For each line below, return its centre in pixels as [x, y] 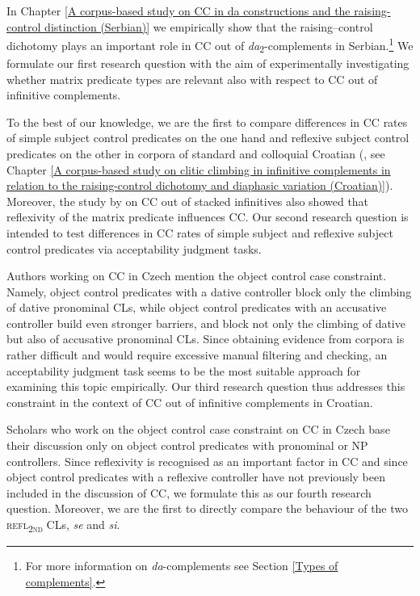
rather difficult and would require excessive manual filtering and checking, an [197, 355]
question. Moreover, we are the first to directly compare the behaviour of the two [208, 508]
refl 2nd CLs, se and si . [63, 525]
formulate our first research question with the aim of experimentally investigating [208, 63]
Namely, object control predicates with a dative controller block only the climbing [209, 291]
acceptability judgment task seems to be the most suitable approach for [184, 370]
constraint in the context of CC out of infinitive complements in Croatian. [190, 402]
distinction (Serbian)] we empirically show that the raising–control [209, 26]
